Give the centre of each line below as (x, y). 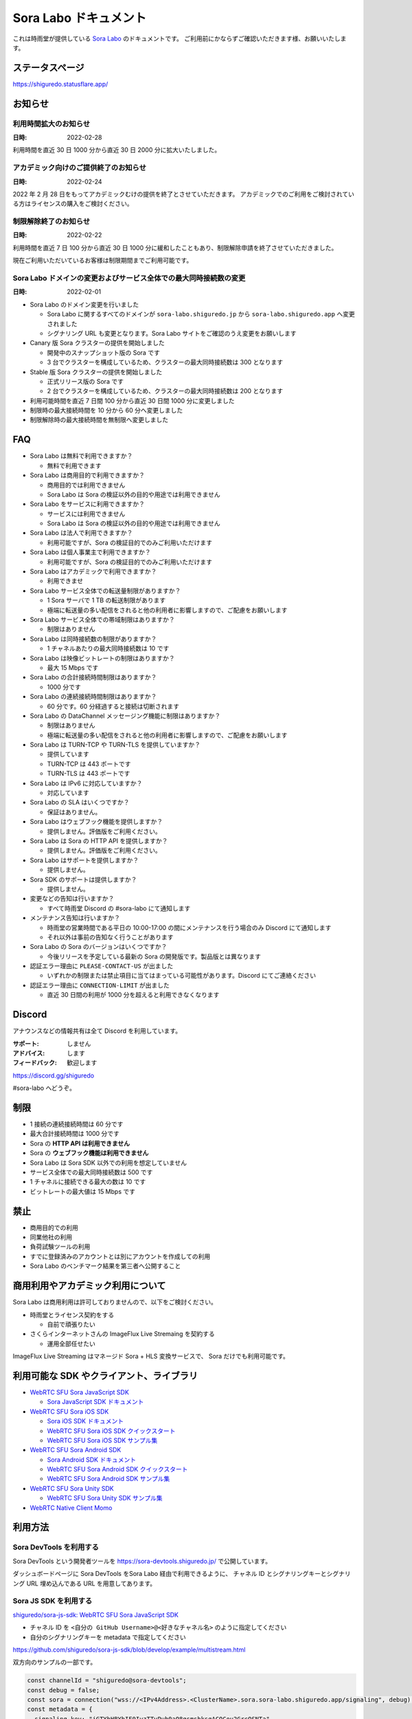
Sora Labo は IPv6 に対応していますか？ (86, 783)
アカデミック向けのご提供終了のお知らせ (80, 168)
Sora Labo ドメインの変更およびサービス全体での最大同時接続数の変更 (129, 278)
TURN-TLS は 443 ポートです (89, 774)
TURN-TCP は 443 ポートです (89, 764)
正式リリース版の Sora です (85, 381)
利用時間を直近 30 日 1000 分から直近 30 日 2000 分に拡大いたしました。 (117, 150)
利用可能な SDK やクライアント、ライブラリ (105, 1376)
